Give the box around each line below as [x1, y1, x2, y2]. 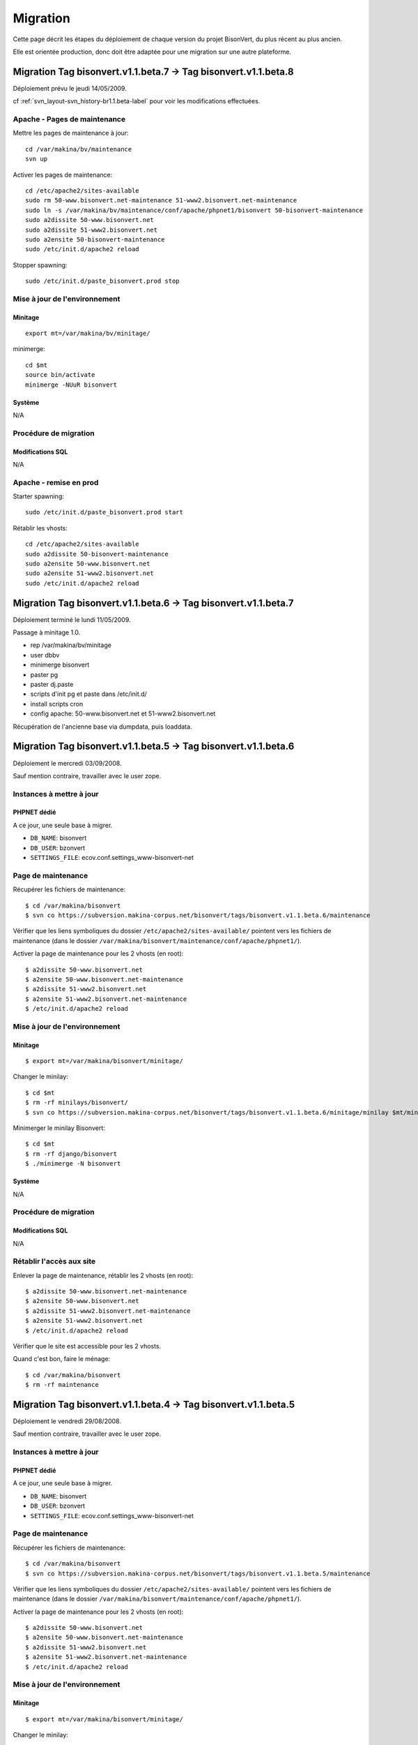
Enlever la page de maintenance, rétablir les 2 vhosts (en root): [13, 1271, 194, 1279]
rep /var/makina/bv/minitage [30, 641, 111, 649]
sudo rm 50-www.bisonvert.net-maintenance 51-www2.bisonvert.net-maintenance [25, 196, 297, 205]
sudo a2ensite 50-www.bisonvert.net [25, 560, 150, 568]
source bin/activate [25, 371, 95, 379]
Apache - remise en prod [13, 477, 99, 487]
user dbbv [30, 651, 60, 659]
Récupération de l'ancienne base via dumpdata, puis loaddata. [13, 722, 192, 731]
